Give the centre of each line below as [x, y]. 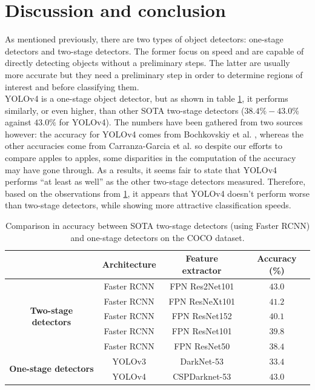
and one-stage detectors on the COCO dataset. [157, 237]
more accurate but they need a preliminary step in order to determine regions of [154, 74]
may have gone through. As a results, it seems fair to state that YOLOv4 [141, 169]
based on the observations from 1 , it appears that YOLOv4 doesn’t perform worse [157, 193]
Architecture [129, 264]
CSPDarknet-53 [202, 376]
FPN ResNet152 [202, 316]
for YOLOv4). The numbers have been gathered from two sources [181, 122]
